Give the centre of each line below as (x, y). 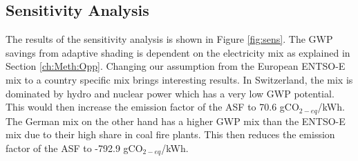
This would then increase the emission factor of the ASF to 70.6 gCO (152, 107)
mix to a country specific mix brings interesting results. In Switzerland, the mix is (179, 79)
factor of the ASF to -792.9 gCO (74, 148)
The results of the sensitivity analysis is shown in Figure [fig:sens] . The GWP (169, 39)
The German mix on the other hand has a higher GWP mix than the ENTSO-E (176, 121)
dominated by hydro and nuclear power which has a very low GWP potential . (170, 93)
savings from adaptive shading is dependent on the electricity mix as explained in (178, 52)
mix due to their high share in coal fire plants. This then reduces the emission (170, 134)
